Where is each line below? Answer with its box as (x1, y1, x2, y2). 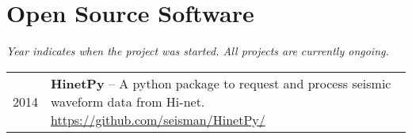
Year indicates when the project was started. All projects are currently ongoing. (6, 43, 389, 59)
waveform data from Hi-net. (51, 92, 205, 111)
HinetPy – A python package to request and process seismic (51, 73, 391, 92)
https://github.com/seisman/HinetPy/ (51, 110, 265, 129)
